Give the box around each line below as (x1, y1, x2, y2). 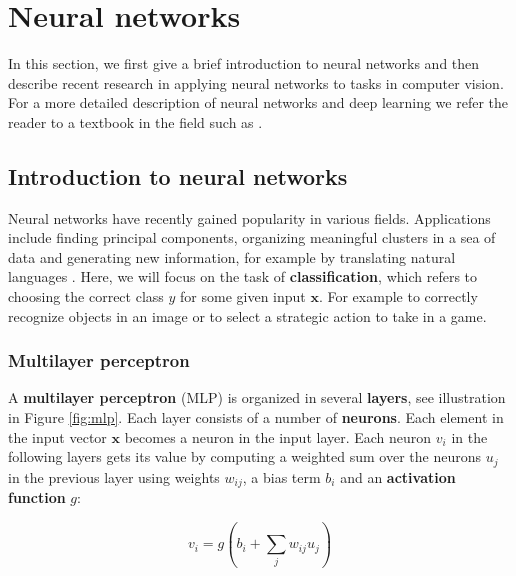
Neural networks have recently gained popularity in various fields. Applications (8, 207, 491, 228)
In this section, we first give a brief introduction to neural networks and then (8, 53, 480, 74)
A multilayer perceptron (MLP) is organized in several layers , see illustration (8, 387, 506, 408)
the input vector (8, 426, 107, 447)
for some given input (180, 286, 306, 307)
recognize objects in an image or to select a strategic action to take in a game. (8, 305, 487, 326)
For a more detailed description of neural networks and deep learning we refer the (8, 92, 508, 113)
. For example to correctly (318, 286, 478, 307)
